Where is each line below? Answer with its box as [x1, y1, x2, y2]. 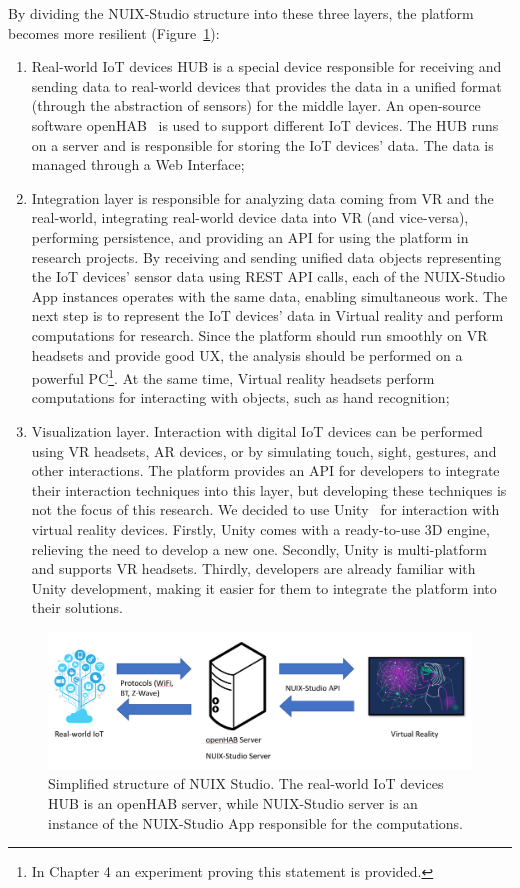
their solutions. [31, 597, 124, 618]
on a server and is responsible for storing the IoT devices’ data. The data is [31, 134, 494, 155]
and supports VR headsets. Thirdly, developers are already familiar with [31, 558, 476, 579]
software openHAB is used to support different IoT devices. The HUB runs [31, 114, 499, 135]
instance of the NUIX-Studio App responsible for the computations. [48, 812, 463, 833]
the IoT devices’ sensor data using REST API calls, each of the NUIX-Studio [31, 266, 505, 287]
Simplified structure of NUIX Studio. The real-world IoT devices [48, 773, 444, 794]
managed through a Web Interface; [31, 154, 245, 175]
